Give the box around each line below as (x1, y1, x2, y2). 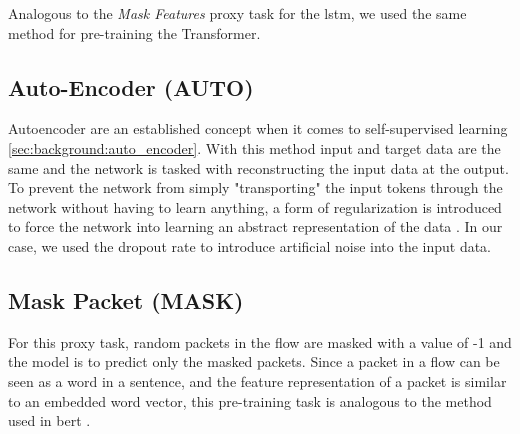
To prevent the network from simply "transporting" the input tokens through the (8, 177, 503, 198)
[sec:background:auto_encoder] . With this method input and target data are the (8, 137, 501, 158)
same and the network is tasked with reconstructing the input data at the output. (8, 157, 509, 178)
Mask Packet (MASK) (8, 284, 244, 315)
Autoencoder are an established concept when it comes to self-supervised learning (8, 118, 508, 139)
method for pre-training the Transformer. (8, 22, 261, 43)
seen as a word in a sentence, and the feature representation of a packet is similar (8, 370, 507, 391)
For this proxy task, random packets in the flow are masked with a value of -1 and (8, 331, 512, 352)
